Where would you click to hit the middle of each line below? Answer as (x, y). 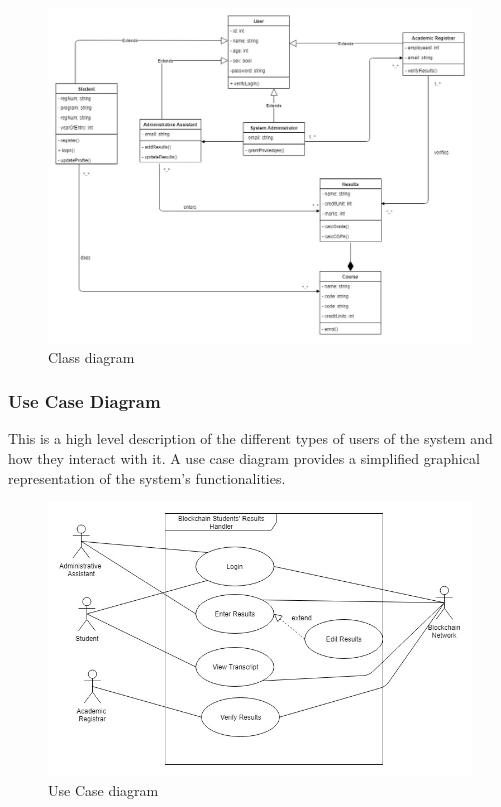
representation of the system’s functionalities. (147, 477)
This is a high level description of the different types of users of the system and (250, 438)
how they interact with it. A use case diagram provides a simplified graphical (244, 457)
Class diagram (91, 356)
